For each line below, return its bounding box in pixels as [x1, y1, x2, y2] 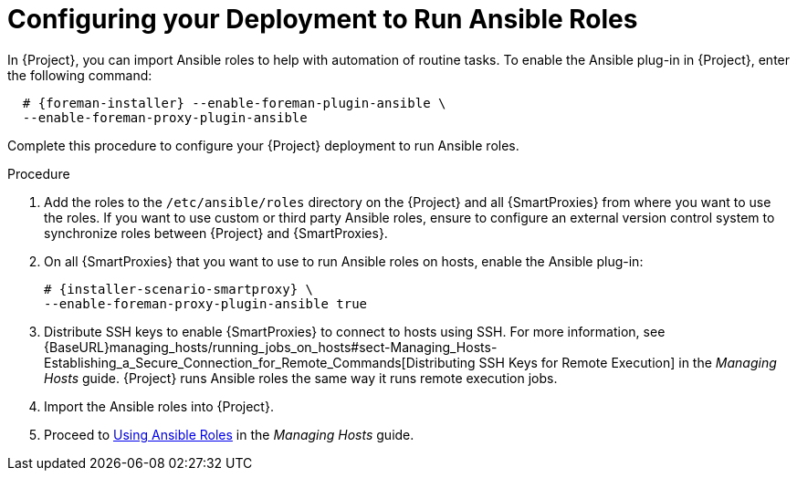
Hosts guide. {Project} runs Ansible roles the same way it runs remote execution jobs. [44, 369, 558, 386]
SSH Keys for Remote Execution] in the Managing [478, 354, 777, 370]
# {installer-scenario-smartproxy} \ [44, 281, 314, 296]
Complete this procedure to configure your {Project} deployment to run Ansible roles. [7, 137, 519, 153]
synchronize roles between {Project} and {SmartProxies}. [44, 224, 388, 241]
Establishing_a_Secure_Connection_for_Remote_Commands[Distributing [44, 354, 476, 370]
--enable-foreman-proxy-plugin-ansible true [44, 296, 368, 311]
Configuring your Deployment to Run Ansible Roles [7, 4, 638, 35]
